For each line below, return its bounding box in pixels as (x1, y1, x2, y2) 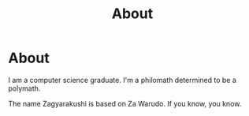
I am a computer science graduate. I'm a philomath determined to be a (8, 75, 236, 84)
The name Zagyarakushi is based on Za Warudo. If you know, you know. (8, 99, 242, 108)
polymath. (8, 84, 41, 93)
